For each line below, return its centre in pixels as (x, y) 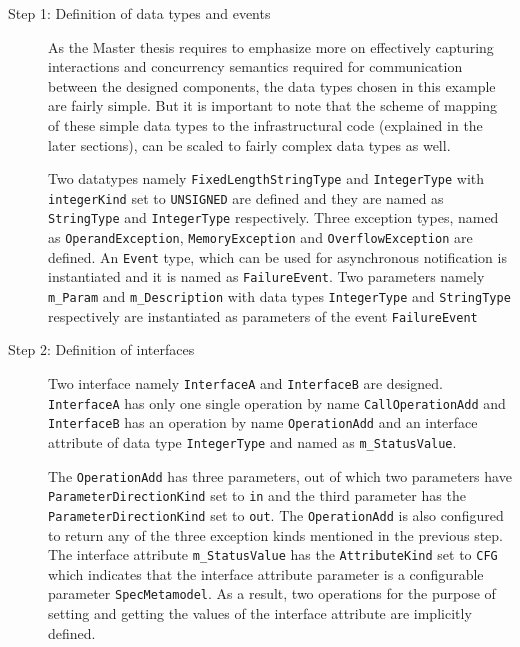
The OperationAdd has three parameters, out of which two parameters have (280, 475)
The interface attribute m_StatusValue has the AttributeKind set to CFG (273, 554)
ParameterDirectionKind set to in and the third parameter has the (257, 495)
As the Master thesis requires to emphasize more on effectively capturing (271, 46)
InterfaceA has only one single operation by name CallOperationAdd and (277, 402)
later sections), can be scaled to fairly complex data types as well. (249, 144)
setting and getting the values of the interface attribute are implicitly (260, 613)
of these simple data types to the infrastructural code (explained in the (265, 124)
